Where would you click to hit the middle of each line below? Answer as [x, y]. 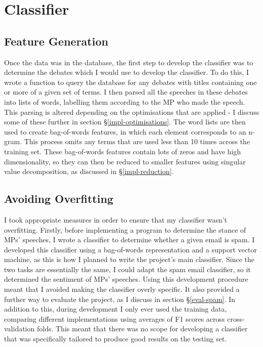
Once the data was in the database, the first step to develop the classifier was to [129, 62]
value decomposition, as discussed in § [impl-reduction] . [89, 171]
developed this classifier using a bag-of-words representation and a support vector [130, 249]
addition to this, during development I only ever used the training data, [116, 309]
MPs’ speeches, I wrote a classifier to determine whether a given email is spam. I [129, 240]
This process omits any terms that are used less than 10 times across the [137, 141]
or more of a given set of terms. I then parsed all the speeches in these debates [126, 92]
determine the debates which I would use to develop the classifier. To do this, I [127, 72]
